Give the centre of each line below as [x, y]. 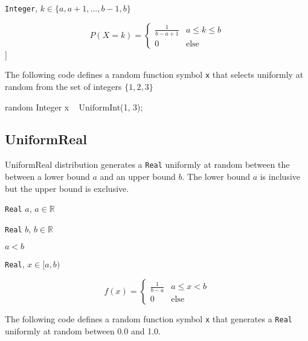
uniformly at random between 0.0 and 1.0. [83, 330]
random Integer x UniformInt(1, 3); [74, 107]
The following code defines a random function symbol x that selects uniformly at [154, 75]
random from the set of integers [63, 86]
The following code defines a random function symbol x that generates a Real [149, 319]
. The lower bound [216, 176]
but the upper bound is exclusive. [67, 188]
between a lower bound [47, 176]
